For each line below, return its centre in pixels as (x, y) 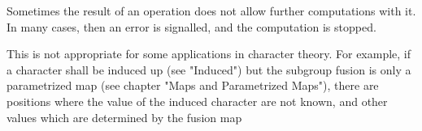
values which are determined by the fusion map (124, 117)
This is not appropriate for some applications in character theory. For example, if (209, 54)
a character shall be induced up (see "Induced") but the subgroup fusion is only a (209, 69)
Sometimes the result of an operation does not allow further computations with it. (211, 11)
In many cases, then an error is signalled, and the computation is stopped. (191, 26)
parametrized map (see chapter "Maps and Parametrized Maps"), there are (193, 85)
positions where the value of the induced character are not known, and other (197, 101)
